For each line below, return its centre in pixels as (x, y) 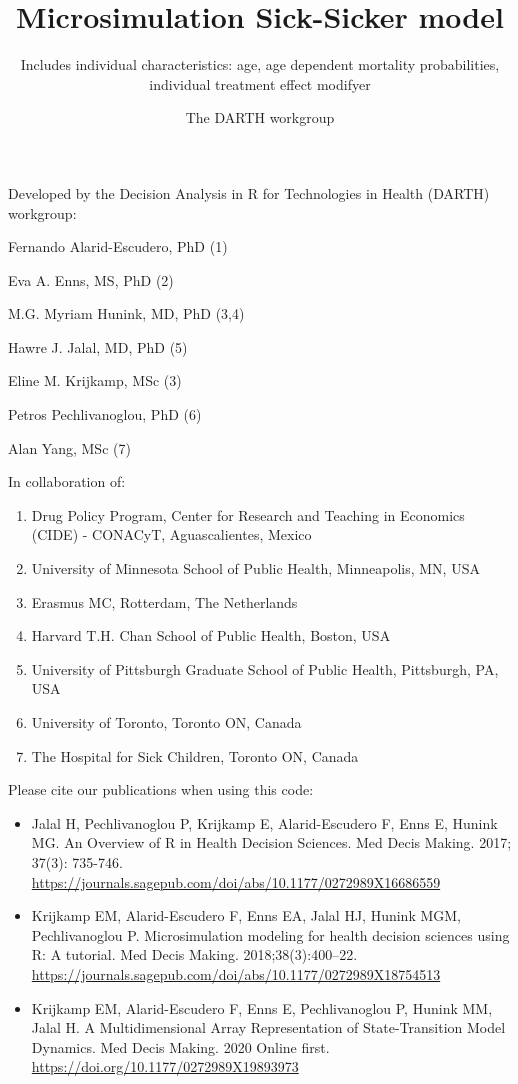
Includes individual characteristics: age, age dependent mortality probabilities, (260, 64)
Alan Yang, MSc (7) (69, 447)
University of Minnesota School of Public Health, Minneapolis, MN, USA (255, 568)
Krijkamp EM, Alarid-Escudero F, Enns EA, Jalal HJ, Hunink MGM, (246, 915)
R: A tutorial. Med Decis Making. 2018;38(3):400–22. (194, 954)
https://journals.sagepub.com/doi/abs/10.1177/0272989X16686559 (236, 881)
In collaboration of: (67, 481)
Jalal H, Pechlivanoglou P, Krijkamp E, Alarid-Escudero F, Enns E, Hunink (264, 822)
